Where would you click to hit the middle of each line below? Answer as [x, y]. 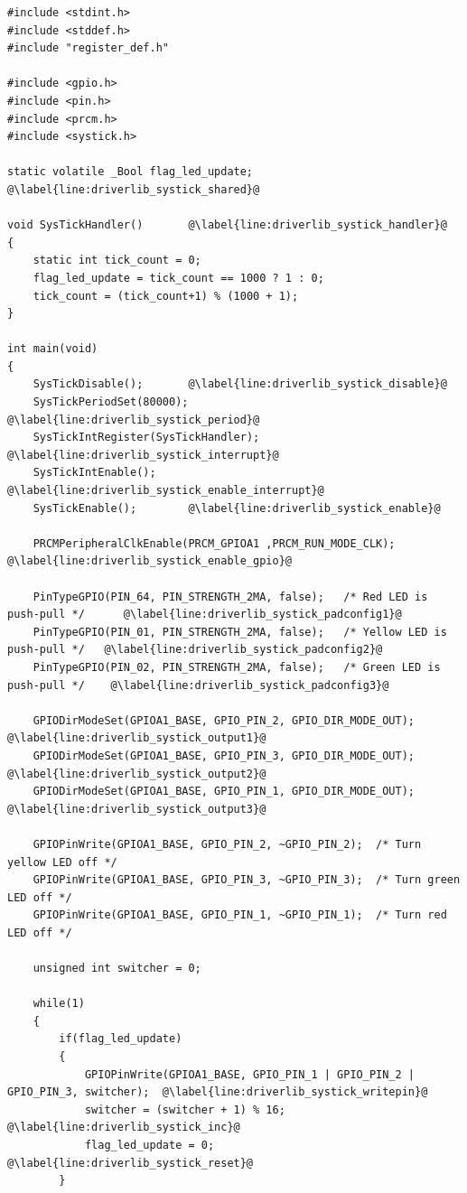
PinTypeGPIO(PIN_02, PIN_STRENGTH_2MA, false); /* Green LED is [237, 667]
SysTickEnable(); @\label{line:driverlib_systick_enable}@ [237, 508]
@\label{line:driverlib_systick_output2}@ [137, 774]
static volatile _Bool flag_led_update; [131, 172]
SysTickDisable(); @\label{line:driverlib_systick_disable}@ [240, 384]
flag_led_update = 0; [149, 1145]
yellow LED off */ [62, 862]
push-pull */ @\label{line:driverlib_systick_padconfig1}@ [205, 615]
